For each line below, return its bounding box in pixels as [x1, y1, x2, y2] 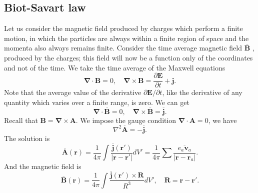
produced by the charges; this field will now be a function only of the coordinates [4, 52, 253, 62]
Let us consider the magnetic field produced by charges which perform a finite [4, 23, 243, 33]
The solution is [4, 132, 50, 143]
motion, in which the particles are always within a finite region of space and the [4, 32, 249, 43]
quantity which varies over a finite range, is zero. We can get [4, 96, 189, 107]
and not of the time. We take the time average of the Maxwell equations [4, 62, 225, 72]
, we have [208, 114, 237, 125]
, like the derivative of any [162, 87, 242, 97]
